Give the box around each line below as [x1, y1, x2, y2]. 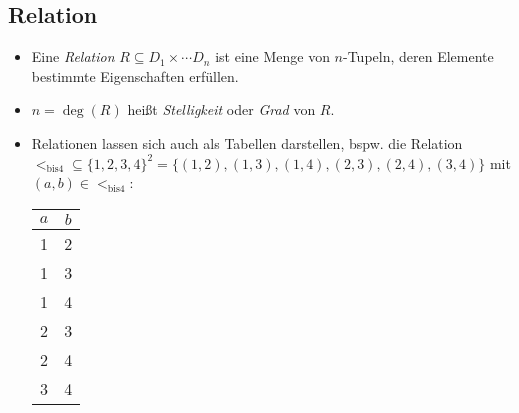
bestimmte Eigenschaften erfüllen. [31, 65, 239, 86]
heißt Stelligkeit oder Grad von [127, 99, 316, 120]
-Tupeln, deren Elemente [343, 46, 494, 67]
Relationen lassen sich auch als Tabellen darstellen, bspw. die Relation [31, 132, 463, 153]
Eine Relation [31, 46, 115, 67]
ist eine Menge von [215, 46, 330, 67]
